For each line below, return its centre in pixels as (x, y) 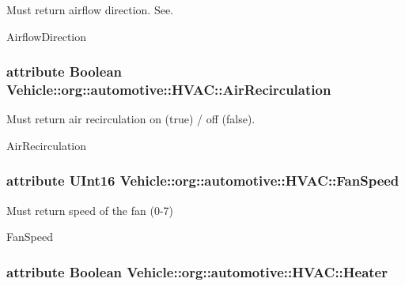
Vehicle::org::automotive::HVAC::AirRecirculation (169, 90)
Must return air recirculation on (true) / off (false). (131, 119)
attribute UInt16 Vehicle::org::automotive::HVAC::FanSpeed (203, 181)
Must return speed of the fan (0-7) (90, 210)
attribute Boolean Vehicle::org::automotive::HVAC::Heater (197, 271)
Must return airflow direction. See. (90, 9)
